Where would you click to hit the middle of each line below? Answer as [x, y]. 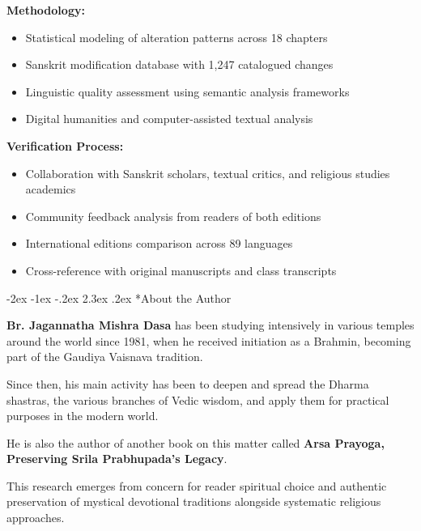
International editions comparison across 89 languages [159, 243]
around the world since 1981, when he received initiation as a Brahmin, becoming [209, 340]
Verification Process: [65, 145]
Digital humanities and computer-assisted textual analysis [169, 119]
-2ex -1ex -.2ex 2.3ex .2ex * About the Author [119, 297]
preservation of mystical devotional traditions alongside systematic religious [194, 501]
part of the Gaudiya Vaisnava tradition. [105, 357]
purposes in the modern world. [83, 416]
